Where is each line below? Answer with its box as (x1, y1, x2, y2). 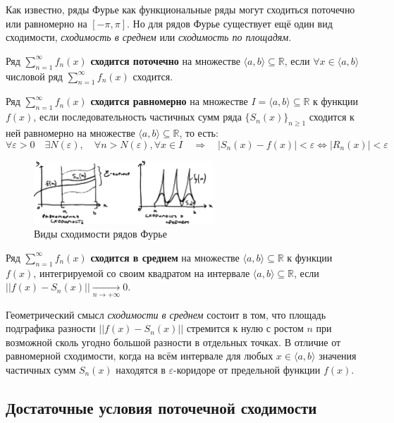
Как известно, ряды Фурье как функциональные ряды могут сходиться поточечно (6, 2, 355, 16)
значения (319, 348, 357, 363)
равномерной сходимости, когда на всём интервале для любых (6, 348, 273, 363)
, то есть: (179, 125, 218, 140)
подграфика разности (6, 321, 96, 336)
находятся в (116, 362, 166, 376)
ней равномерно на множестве (6, 125, 135, 140)
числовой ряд (6, 68, 63, 83)
